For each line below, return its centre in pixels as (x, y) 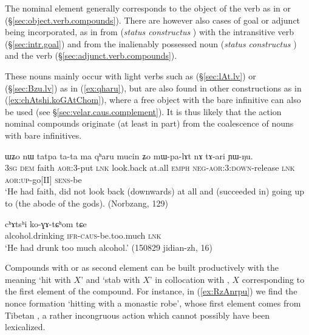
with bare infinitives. (43, 135)
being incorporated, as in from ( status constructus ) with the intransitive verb (150, 32)
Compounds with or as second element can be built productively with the (142, 267)
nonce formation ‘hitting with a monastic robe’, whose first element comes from (153, 303)
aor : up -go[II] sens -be (43, 179)
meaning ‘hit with (38, 279)
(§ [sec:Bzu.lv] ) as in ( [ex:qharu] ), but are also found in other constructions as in (153, 88)
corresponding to (273, 279)
